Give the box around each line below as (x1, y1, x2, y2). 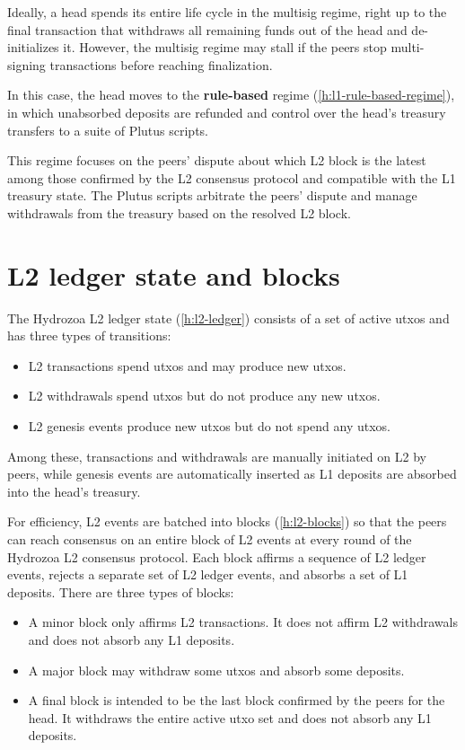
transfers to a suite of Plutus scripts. (7, 120, 208, 139)
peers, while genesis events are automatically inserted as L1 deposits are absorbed (7, 464, 457, 483)
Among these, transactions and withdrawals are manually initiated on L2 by (7, 446, 426, 465)
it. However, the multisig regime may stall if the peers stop (63, 38, 387, 57)
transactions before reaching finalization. (49, 55, 273, 74)
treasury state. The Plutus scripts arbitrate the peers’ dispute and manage (7, 186, 417, 205)
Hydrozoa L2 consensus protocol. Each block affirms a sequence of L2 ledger (7, 547, 426, 566)
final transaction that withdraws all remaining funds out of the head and (7, 20, 408, 39)
